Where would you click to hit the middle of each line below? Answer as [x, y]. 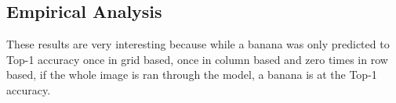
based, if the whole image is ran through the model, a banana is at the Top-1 [192, 75]
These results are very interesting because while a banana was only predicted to [198, 44]
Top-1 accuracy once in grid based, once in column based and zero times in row [197, 59]
